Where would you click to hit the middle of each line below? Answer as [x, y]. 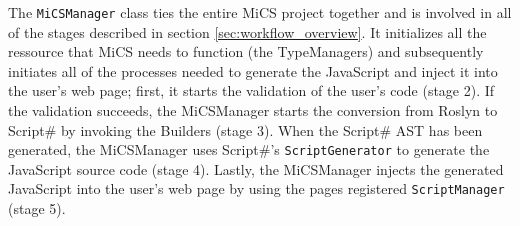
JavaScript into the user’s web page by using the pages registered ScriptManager [256, 188]
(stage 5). [37, 208]
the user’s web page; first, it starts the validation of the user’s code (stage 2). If [251, 90]
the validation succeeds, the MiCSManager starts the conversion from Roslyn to [253, 110]
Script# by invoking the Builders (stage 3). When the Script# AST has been [245, 129]
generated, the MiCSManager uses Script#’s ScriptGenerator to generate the [249, 149]
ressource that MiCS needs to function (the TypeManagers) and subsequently [246, 51]
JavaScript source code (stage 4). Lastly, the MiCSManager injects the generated [256, 168]
